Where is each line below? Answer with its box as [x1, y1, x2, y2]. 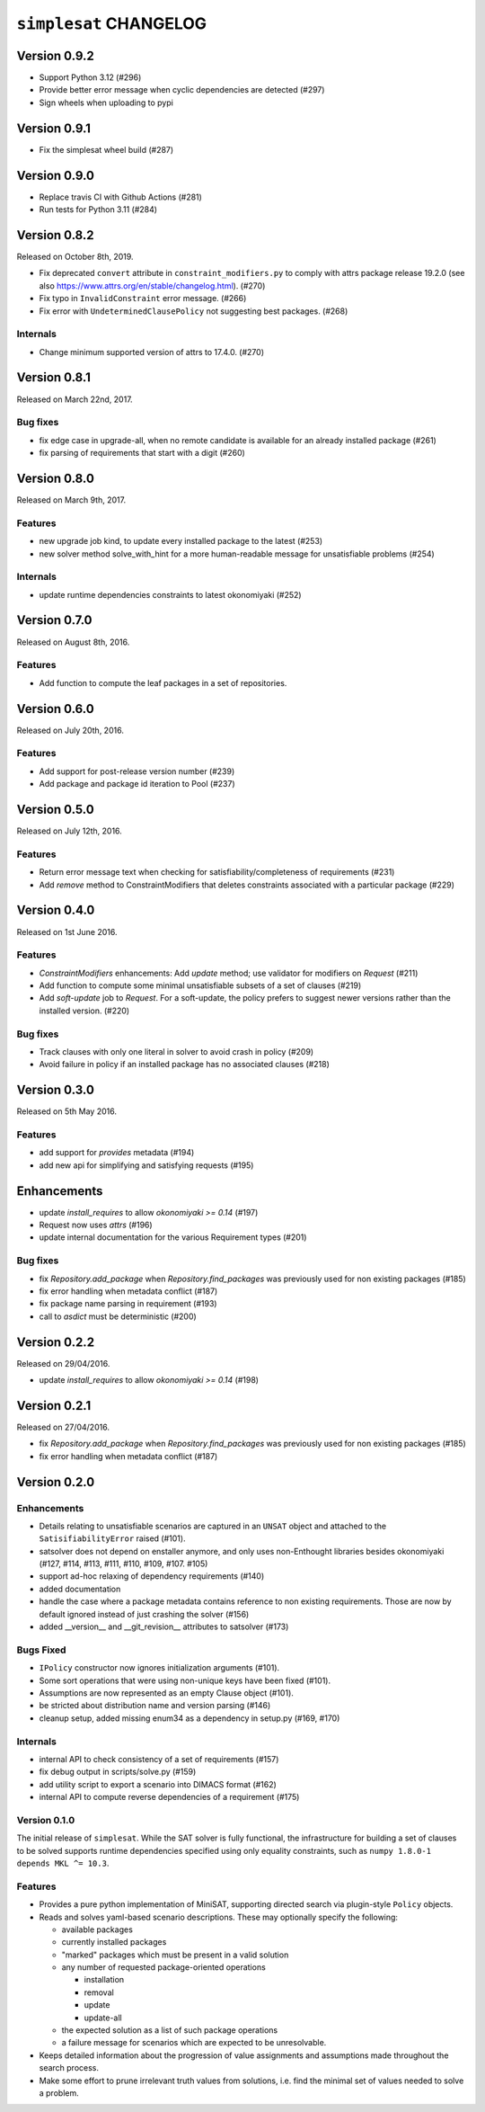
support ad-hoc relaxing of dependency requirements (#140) [39, 1571, 265, 1582]
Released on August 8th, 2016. [16, 637, 130, 647]
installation [84, 1974, 125, 1985]
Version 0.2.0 [16, 1475, 95, 1490]
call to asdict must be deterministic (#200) [39, 1311, 197, 1322]
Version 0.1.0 [16, 1813, 75, 1826]
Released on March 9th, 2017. [16, 495, 126, 505]
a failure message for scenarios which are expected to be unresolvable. [61, 2037, 327, 2048]
